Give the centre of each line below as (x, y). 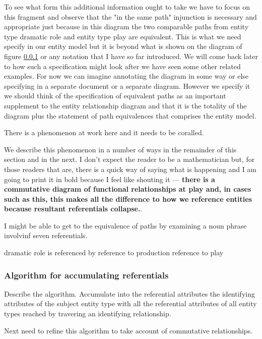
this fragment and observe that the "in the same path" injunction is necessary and (130, 16)
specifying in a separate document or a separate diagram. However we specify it (127, 86)
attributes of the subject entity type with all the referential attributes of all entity (130, 303)
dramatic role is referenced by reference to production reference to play (114, 252)
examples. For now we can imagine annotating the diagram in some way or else (126, 76)
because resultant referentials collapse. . (73, 209)
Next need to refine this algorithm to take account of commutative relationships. (128, 330)
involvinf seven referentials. (46, 235)
